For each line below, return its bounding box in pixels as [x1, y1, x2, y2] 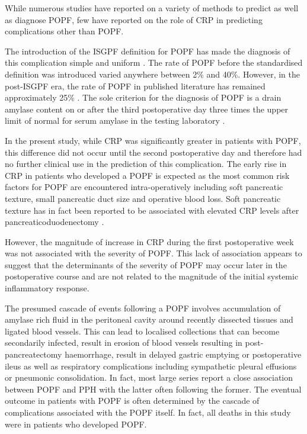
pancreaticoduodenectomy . [5, 216, 104, 228]
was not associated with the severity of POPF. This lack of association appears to [5, 247, 302, 259]
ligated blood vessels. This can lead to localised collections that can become [5, 324, 280, 337]
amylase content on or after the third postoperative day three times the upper [5, 102, 289, 115]
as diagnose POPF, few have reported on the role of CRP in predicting [5, 13, 263, 25]
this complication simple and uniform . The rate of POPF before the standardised [5, 56, 303, 69]
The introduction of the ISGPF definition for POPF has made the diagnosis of [5, 44, 290, 57]
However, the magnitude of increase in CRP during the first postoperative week [5, 235, 294, 247]
